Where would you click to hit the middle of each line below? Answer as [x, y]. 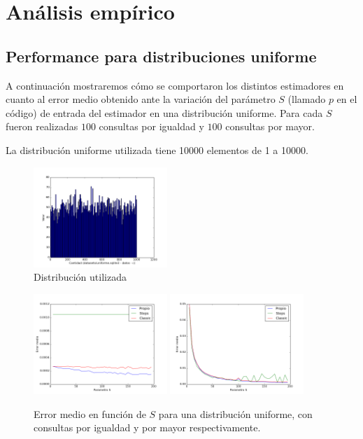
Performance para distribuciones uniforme [161, 56]
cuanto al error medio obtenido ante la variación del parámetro [141, 99]
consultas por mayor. [270, 126]
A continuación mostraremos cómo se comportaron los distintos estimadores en [175, 85]
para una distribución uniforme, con [235, 413]
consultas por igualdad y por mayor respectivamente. [147, 427]
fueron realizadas [42, 126]
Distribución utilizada [80, 277]
